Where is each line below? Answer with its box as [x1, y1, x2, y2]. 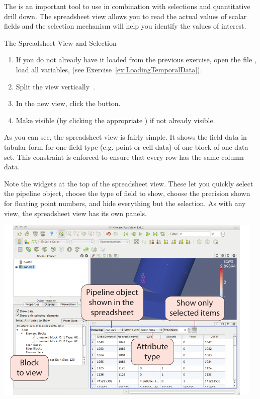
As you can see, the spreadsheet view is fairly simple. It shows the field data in [4, 132, 247, 142]
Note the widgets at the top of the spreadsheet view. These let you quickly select [4, 178, 253, 188]
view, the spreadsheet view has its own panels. [4, 208, 147, 218]
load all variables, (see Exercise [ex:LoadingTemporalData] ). [16, 64, 202, 74]
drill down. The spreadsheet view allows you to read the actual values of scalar [4, 11, 247, 21]
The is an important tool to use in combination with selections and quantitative [4, 1, 250, 11]
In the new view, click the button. [16, 98, 121, 109]
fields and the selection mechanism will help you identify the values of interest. [4, 21, 246, 31]
